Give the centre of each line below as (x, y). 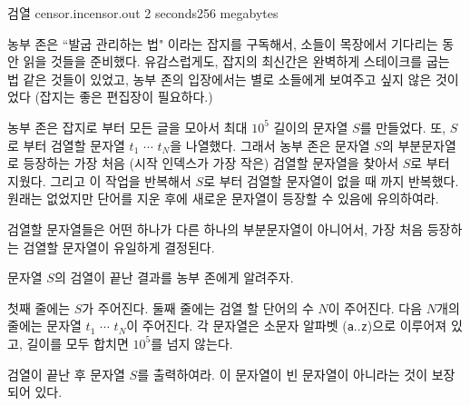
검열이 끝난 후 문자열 (66, 374)
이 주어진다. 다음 (375, 307)
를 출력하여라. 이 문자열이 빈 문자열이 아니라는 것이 (283, 374)
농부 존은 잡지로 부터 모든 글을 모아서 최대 (127, 127)
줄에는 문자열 (44, 326)
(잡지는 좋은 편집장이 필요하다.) (124, 97)
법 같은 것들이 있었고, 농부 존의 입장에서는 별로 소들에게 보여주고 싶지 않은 (220, 79)
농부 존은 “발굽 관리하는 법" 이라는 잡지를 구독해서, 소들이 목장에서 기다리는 (223, 43)
